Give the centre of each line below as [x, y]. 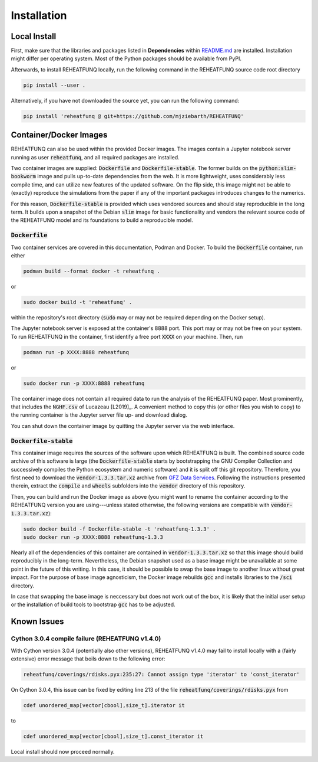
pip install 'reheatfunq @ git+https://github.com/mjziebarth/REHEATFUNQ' [134, 116]
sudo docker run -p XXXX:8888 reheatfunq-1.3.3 [93, 537]
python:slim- [278, 169]
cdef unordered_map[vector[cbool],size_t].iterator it [104, 705]
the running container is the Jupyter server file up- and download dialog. [99, 415]
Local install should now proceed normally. [63, 751]
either [18, 255]
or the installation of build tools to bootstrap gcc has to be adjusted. [93, 604]
